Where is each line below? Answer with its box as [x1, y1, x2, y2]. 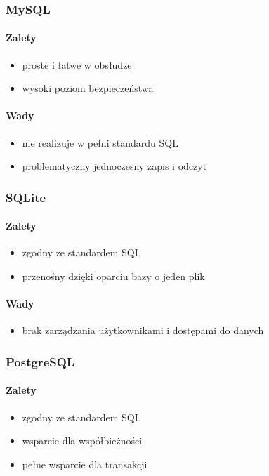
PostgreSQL [6, 352, 75, 370]
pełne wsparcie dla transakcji [22, 456, 147, 471]
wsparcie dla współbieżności [22, 433, 143, 448]
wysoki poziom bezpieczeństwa [22, 81, 154, 95]
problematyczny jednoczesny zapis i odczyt [22, 159, 207, 173]
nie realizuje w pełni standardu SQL [22, 135, 178, 150]
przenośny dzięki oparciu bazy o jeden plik [22, 269, 205, 284]
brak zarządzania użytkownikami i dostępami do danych [22, 323, 264, 338]
